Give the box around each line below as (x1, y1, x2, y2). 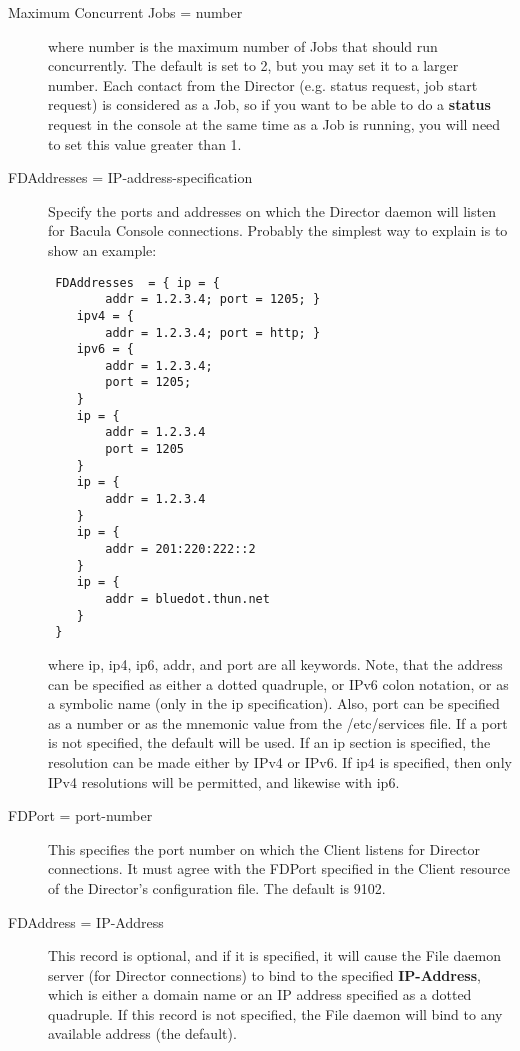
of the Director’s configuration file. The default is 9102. (48, 877, 386, 898)
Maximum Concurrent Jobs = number (8, 2, 243, 22)
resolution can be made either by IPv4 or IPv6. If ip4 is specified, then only (48, 751, 512, 772)
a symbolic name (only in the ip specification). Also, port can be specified (48, 693, 500, 714)
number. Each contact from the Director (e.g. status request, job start (48, 74, 478, 95)
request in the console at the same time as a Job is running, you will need (48, 113, 501, 134)
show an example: (48, 239, 157, 260)
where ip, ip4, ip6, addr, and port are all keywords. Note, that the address (48, 653, 503, 674)
